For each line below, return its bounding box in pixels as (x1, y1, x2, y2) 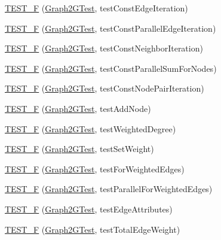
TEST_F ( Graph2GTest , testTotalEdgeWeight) (5, 223, 180, 235)
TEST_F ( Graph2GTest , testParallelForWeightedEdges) (5, 183, 213, 195)
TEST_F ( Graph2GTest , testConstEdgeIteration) (5, 2, 188, 14)
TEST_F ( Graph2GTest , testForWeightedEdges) (5, 162, 185, 175)
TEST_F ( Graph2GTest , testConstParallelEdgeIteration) (5, 22, 216, 34)
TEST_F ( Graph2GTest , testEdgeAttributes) (5, 202, 173, 215)
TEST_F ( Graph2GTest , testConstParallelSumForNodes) (5, 62, 217, 74)
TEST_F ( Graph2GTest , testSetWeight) (5, 142, 154, 155)
